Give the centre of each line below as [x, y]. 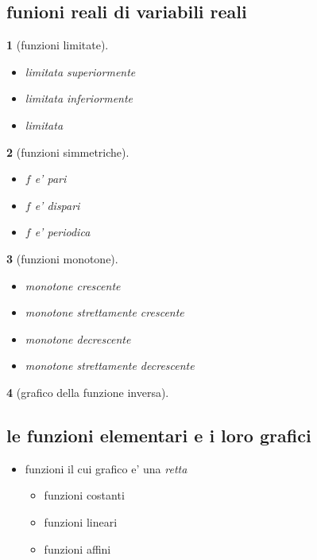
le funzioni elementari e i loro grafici [159, 435]
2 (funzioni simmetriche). [68, 152]
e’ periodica [62, 232]
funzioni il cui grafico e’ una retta [106, 468]
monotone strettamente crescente [104, 312]
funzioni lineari [81, 521]
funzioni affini [77, 548]
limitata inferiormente [79, 98]
